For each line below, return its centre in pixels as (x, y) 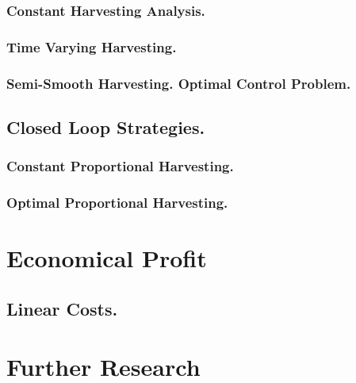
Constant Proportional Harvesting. (120, 166)
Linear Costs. (62, 308)
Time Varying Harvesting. (92, 46)
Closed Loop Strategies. (106, 126)
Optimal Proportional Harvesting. (117, 203)
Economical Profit (107, 258)
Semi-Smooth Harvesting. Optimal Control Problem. (179, 83)
